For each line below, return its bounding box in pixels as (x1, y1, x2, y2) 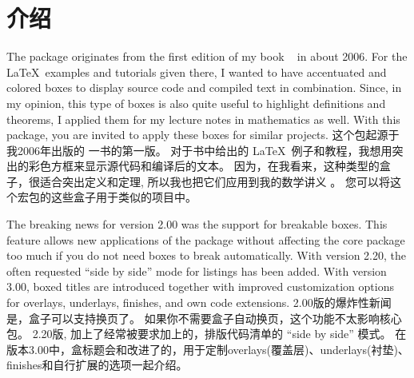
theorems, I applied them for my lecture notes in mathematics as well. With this (6, 110, 400, 127)
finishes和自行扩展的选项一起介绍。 (6, 356, 188, 373)
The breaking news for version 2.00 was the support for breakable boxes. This (6, 216, 388, 233)
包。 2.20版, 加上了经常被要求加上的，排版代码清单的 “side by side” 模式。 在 (6, 325, 407, 342)
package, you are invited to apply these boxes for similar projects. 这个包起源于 (6, 126, 400, 143)
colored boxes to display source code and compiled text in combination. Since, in (6, 79, 402, 96)
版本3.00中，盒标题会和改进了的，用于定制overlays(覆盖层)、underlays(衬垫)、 (6, 340, 409, 357)
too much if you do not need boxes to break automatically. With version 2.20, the (6, 247, 406, 264)
